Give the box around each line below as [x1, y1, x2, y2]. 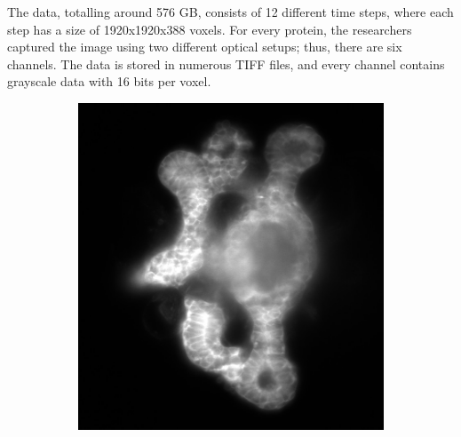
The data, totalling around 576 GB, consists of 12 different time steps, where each [7, 3, 454, 20]
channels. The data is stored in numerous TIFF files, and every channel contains [7, 54, 445, 73]
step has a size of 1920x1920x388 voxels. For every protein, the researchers [7, 20, 412, 38]
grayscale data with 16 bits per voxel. [7, 72, 211, 91]
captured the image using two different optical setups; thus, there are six [7, 37, 402, 56]
